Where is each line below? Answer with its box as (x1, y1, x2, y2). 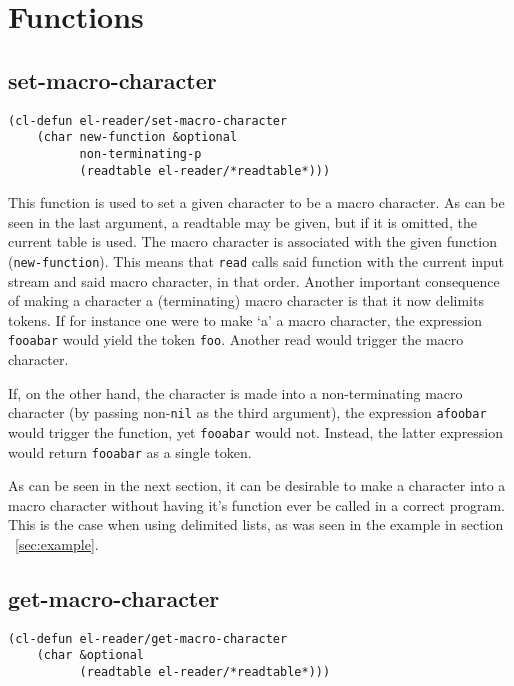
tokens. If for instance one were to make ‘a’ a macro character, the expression (8, 309, 483, 330)
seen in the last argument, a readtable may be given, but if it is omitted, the (8, 211, 477, 232)
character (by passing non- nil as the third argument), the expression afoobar (8, 402, 487, 423)
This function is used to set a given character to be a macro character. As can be (8, 192, 505, 213)
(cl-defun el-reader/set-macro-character (8, 113, 288, 128)
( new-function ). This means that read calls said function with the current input (8, 250, 505, 271)
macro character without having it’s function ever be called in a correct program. (8, 494, 505, 515)
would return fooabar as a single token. (8, 441, 252, 462)
